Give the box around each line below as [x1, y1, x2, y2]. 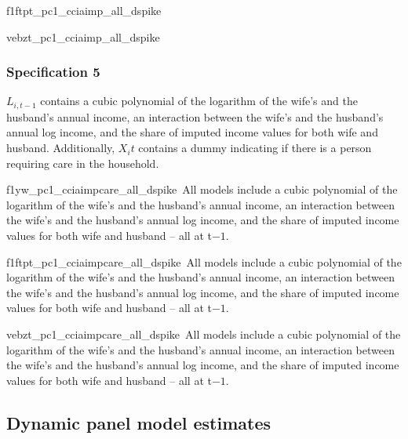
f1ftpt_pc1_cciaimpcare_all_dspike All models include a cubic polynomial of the [6, 253, 402, 270]
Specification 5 [6, 62, 100, 82]
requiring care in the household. [6, 154, 159, 171]
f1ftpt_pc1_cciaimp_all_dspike [6, 2, 162, 18]
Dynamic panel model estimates [6, 410, 271, 434]
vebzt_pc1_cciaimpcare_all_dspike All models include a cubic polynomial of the [6, 325, 401, 342]
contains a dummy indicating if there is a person [138, 140, 372, 156]
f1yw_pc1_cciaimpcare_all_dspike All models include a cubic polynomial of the [6, 181, 398, 198]
